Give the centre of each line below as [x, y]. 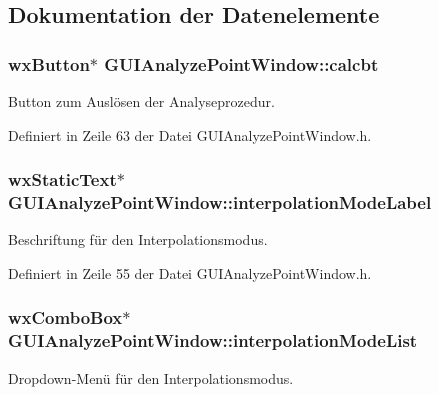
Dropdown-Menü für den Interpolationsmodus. [151, 377]
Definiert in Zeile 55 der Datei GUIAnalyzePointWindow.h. [190, 272]
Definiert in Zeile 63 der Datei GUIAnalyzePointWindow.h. [190, 134]
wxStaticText [62, 179]
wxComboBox [65, 317]
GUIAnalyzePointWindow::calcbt [241, 63]
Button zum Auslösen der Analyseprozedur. [141, 101]
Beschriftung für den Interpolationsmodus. [138, 239]
